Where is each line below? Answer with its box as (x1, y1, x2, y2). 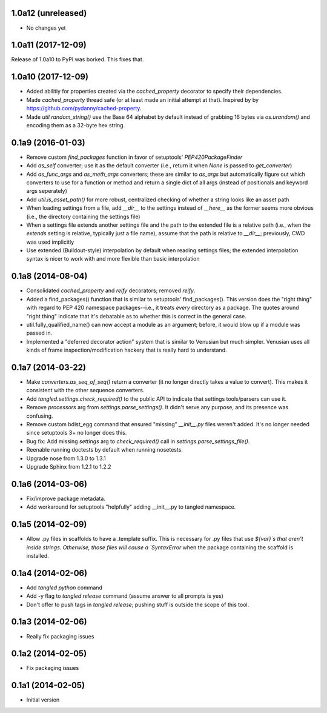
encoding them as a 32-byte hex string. (26, 121, 125, 129)
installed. (26, 552, 50, 559)
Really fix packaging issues (26, 632, 94, 640)
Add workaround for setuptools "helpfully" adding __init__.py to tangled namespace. (26, 503, 236, 510)
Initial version (26, 696, 60, 703)
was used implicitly (26, 238, 74, 246)
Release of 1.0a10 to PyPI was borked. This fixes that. (11, 56, 144, 63)
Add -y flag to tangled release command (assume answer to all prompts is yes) (26, 592, 224, 600)
